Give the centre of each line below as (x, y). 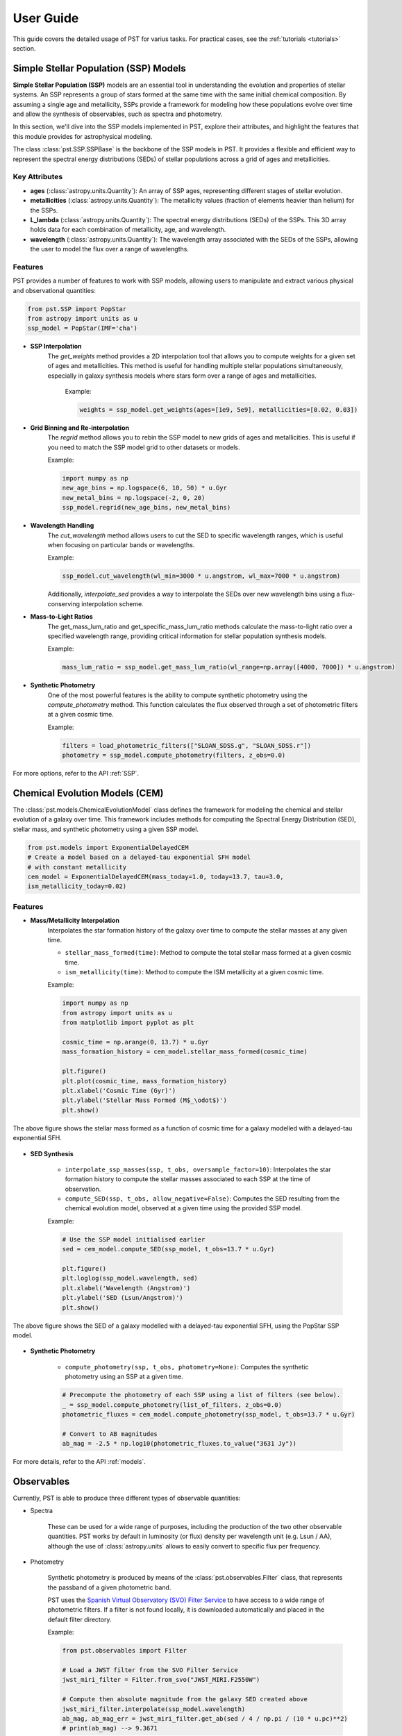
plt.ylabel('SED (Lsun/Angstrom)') (123, 1298)
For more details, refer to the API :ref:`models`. (79, 1462)
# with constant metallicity (77, 867)
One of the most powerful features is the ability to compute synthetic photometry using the (178, 695)
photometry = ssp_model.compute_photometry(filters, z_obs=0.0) (174, 756)
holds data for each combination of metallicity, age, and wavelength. (128, 230)
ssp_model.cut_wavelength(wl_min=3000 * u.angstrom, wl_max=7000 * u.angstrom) (201, 576)
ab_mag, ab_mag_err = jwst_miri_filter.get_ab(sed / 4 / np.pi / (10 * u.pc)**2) (205, 1718)
